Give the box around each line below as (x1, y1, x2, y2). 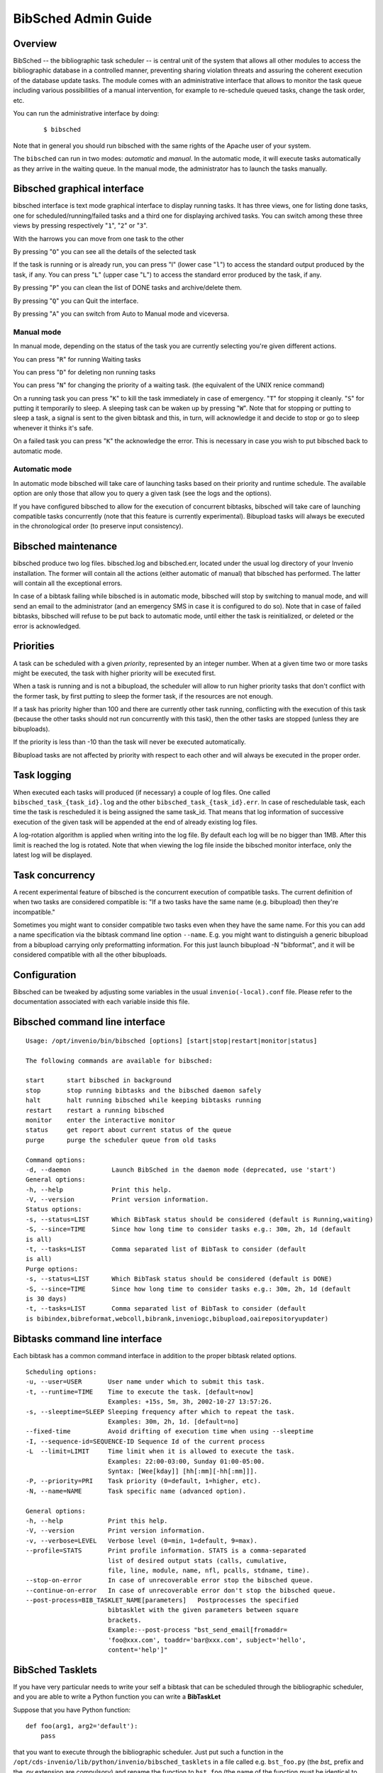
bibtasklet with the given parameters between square (107, 1606, 299, 1614)
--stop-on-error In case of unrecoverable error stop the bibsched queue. (26, 1577, 314, 1584)
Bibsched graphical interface (13, 183, 145, 195)
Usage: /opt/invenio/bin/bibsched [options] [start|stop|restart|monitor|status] (26, 1036, 318, 1045)
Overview (13, 38, 57, 50)
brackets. (107, 1616, 142, 1624)
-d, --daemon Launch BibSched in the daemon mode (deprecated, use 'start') (26, 1165, 336, 1174)
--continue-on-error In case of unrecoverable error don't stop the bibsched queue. (26, 1586, 336, 1594)
